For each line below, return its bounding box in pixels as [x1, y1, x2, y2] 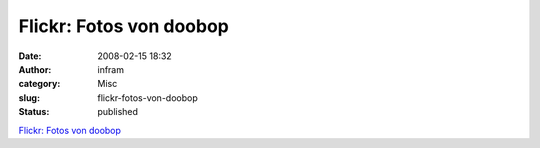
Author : [18, 63, 52, 75]
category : [18, 78, 61, 90]
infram [97, 63, 125, 75]
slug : [18, 91, 40, 104]
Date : [18, 50, 42, 62]
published [97, 106, 139, 118]
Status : [18, 106, 50, 118]
